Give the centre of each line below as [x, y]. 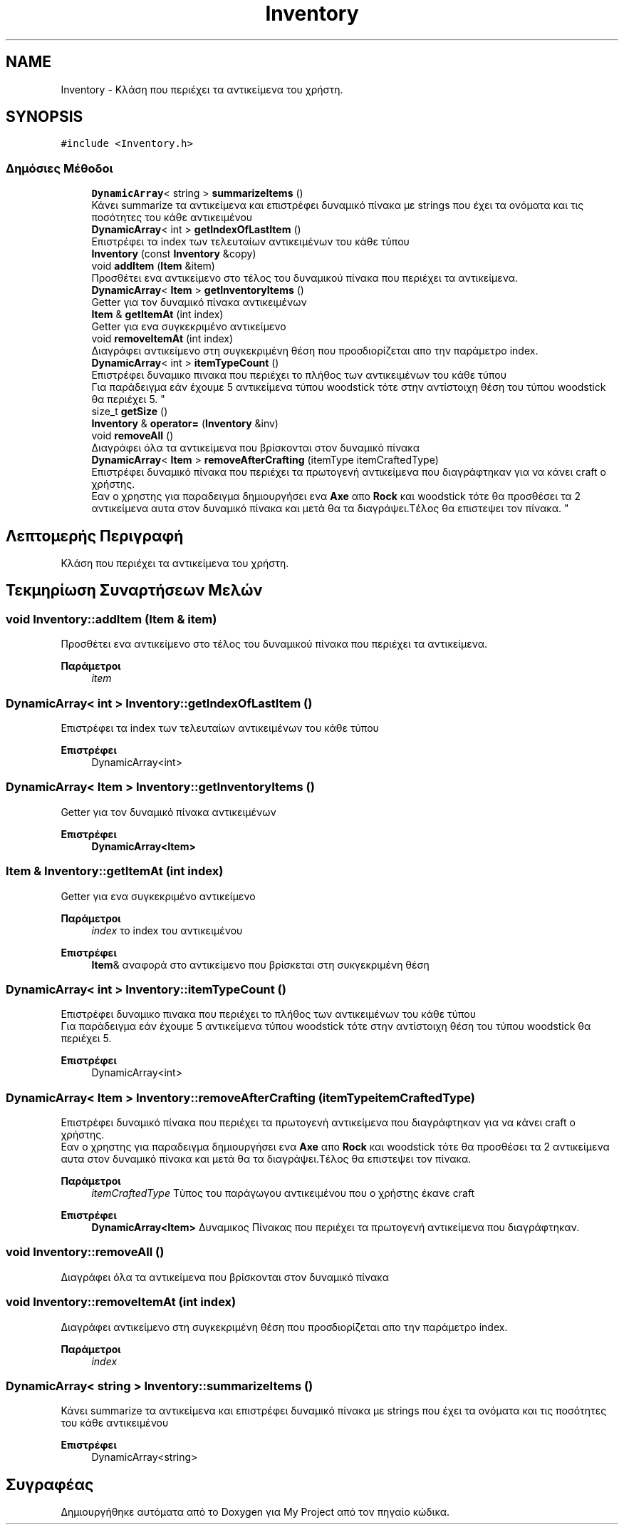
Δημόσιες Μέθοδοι [59, 168]
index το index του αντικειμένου [167, 930]
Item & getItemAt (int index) [157, 315]
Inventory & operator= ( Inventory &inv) [185, 424]
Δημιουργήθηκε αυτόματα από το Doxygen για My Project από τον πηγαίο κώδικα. [255, 1512]
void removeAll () [132, 436]
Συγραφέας [50, 1484]
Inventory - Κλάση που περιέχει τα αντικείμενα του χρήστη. [202, 89]
